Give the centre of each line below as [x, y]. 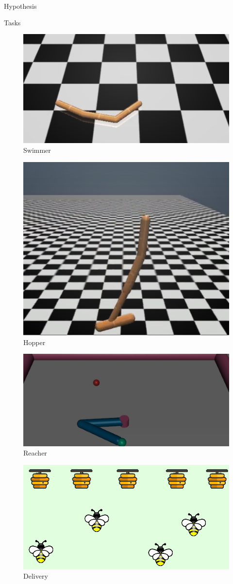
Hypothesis [20, 6]
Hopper [34, 342]
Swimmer [37, 150]
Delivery [36, 576]
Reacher [35, 453]
